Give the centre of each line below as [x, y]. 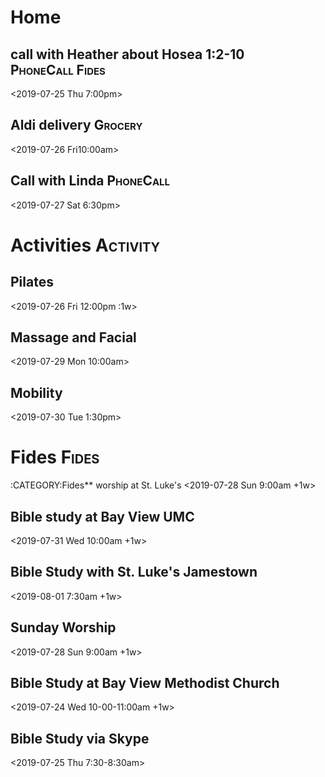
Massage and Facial [73, 337]
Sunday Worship [63, 627]
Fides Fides [55, 457]
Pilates [32, 282]
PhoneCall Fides [58, 69]
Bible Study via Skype [80, 738]
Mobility [36, 392]
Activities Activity [85, 245]
